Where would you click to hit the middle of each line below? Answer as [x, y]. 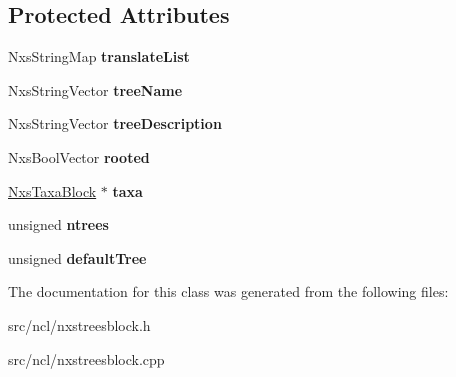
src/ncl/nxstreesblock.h [79, 324]
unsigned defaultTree [77, 257]
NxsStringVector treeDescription [115, 123]
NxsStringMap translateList [99, 56]
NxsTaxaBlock [52, 190]
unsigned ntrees [58, 224]
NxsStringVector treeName [95, 89]
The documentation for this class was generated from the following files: [228, 291]
